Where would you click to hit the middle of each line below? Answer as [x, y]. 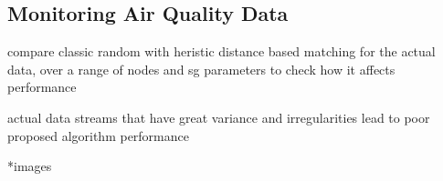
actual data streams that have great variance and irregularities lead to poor [219, 117]
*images [30, 166]
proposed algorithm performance [98, 135]
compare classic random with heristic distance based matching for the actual [221, 51]
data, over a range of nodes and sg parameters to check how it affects [201, 69]
